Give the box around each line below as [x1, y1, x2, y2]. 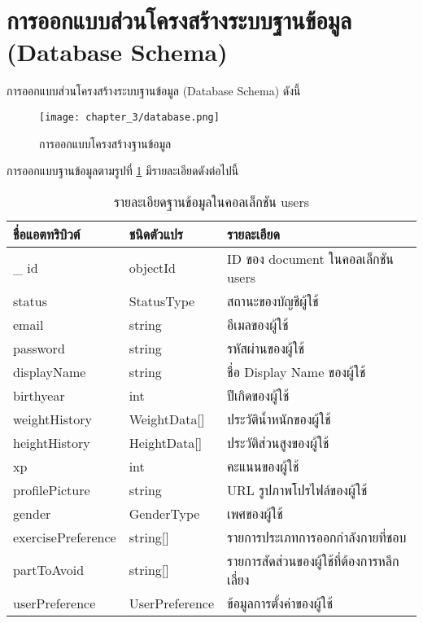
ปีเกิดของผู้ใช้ [227, 385, 290, 405]
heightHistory [13, 432, 90, 452]
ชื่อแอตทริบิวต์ [13, 224, 81, 243]
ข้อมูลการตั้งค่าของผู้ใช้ [227, 593, 333, 612]
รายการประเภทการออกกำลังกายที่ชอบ [227, 527, 407, 546]
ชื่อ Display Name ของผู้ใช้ [227, 362, 366, 381]
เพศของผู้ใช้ [227, 503, 283, 523]
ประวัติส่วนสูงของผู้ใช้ [227, 432, 329, 452]
